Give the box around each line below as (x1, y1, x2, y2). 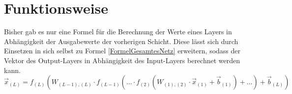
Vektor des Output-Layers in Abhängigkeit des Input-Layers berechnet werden (4, 55, 240, 65)
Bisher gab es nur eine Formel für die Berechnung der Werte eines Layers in (4, 26, 232, 37)
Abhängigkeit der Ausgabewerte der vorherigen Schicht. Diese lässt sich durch (4, 36, 238, 46)
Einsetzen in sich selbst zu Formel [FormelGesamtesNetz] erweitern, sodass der (4, 46, 241, 56)
